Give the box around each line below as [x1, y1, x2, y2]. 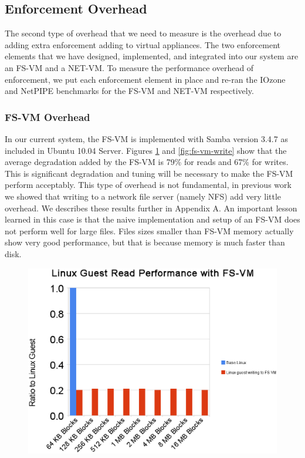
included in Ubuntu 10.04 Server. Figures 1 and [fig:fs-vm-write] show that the [5, 144, 287, 156]
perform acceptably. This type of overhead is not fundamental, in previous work [5, 179, 292, 191]
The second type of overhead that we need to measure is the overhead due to [5, 27, 282, 39]
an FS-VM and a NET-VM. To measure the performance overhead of [5, 61, 254, 73]
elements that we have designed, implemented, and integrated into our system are [5, 50, 299, 62]
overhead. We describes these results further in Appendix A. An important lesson [5, 201, 297, 214]
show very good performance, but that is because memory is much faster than [5, 236, 285, 248]
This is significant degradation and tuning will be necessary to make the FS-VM [5, 167, 293, 179]
